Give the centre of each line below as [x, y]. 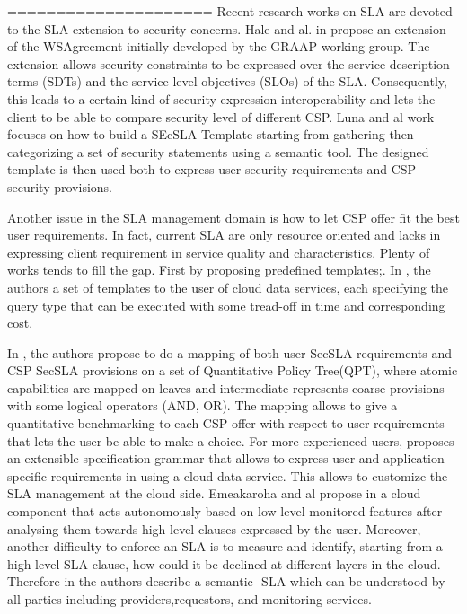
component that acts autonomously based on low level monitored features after [225, 511]
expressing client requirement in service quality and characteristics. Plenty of [219, 252]
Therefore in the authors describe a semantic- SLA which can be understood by [226, 581]
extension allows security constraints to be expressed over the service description [229, 63]
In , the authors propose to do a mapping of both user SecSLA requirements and [229, 352]
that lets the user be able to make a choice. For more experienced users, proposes [231, 440]
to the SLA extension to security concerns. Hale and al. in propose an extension [227, 28]
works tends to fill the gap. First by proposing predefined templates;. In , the [219, 270]
